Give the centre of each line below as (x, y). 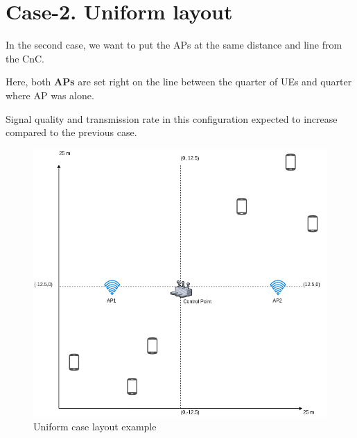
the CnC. (25, 58)
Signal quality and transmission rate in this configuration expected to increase (172, 118)
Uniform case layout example (95, 427)
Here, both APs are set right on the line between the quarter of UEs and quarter (179, 82)
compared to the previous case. (71, 132)
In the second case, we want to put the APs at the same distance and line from (174, 45)
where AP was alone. (50, 95)
